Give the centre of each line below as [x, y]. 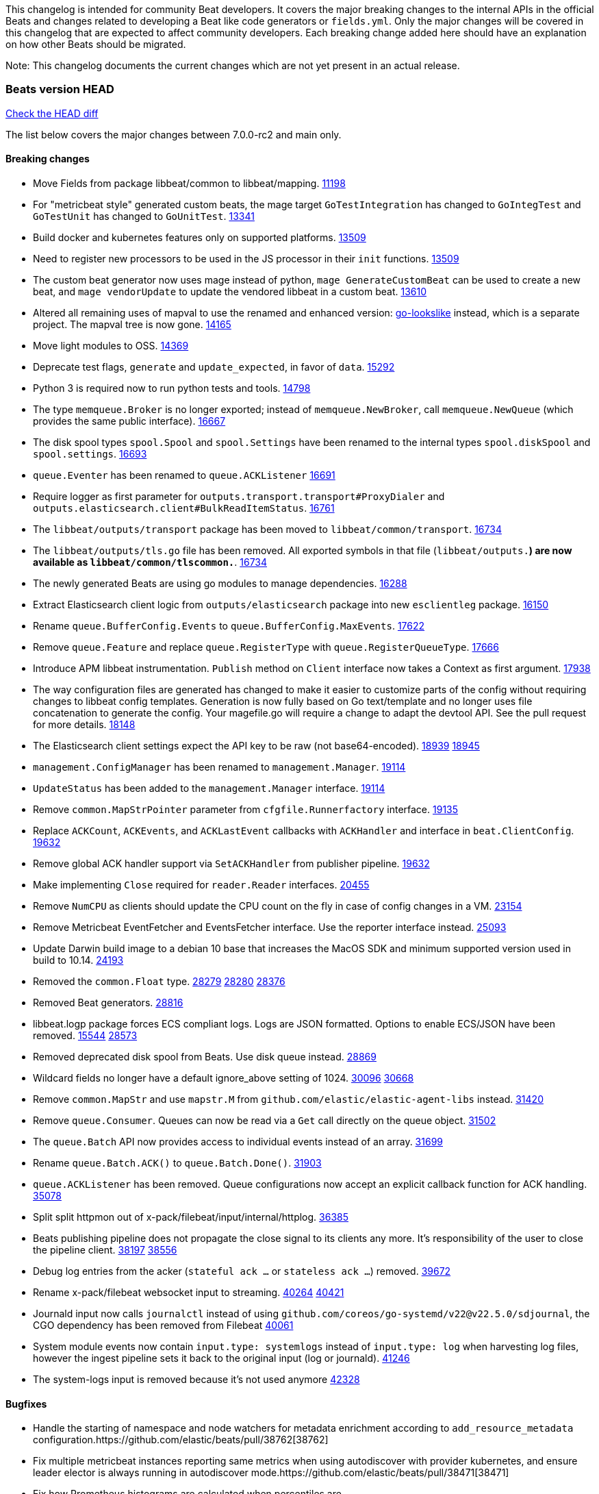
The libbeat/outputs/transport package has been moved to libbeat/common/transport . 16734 [267, 529]
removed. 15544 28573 [85, 1035]
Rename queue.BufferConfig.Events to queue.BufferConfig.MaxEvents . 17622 [229, 625]
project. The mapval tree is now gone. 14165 [132, 324]
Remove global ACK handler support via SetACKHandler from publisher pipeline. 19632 [231, 863]
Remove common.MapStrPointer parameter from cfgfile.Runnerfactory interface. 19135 [246, 809]
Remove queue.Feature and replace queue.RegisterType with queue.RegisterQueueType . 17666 [266, 647]
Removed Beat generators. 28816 [108, 1002]
